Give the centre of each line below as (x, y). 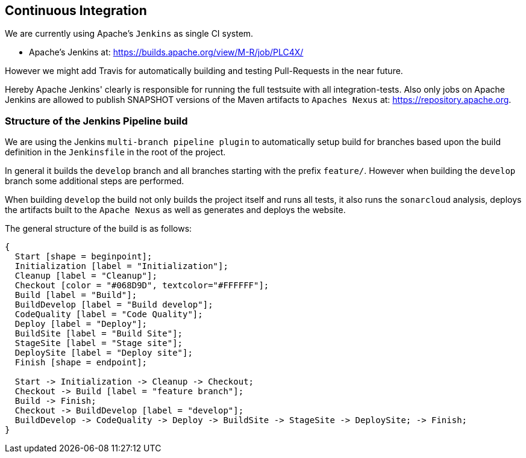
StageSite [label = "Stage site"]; (99, 343)
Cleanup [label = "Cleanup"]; (86, 276)
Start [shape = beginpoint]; (83, 257)
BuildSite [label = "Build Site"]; (99, 334)
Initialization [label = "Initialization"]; (121, 266)
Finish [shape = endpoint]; (81, 363)
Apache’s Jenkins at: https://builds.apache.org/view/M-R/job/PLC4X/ (166, 52)
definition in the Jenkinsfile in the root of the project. (115, 152)
